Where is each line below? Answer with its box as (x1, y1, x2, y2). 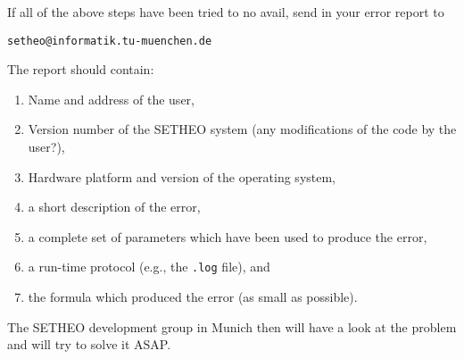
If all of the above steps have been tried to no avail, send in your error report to (7, 3, 444, 21)
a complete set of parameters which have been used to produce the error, (28, 227, 427, 246)
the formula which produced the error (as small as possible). (28, 288, 358, 306)
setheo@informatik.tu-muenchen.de (7, 34, 212, 47)
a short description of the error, (28, 197, 201, 216)
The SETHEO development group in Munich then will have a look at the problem (7, 317, 457, 336)
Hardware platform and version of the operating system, (28, 167, 336, 186)
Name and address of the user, (28, 89, 195, 108)
